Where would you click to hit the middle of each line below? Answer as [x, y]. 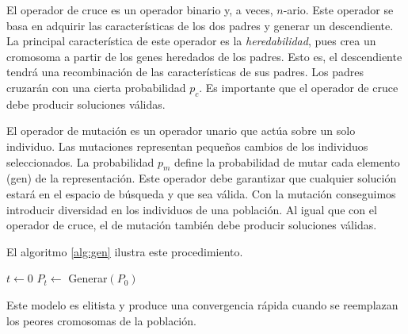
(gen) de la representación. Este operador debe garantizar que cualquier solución [202, 178]
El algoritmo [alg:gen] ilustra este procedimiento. [125, 251]
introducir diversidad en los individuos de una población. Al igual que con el [192, 209]
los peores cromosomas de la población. [101, 320]
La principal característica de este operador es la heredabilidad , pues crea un [191, 41]
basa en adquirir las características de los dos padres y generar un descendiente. [200, 25]
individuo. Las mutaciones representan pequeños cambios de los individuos [187, 146]
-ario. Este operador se [338, 10]
